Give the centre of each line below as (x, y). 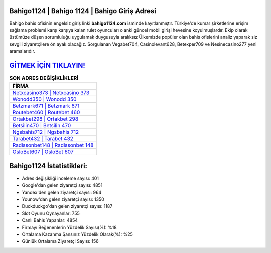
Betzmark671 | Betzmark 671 (46, 106)
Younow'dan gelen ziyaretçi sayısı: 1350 (63, 199)
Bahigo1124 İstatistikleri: (48, 166)
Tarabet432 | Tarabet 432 (43, 139)
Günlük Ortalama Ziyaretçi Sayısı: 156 (60, 241)
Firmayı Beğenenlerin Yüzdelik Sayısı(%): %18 (70, 227)
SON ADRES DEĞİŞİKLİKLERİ (44, 78)
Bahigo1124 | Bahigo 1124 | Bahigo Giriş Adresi (83, 11)
